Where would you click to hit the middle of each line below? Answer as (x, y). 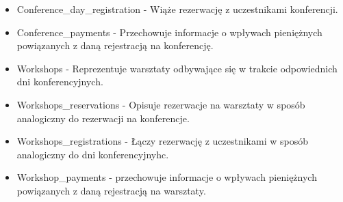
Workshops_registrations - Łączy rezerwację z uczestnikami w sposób (162, 141)
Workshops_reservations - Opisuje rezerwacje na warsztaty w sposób (161, 104)
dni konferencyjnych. (60, 82)
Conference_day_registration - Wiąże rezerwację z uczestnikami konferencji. (177, 9)
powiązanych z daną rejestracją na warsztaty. (111, 190)
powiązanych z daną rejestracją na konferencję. (115, 45)
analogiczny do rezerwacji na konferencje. (103, 118)
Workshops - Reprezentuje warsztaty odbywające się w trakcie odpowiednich (177, 68)
